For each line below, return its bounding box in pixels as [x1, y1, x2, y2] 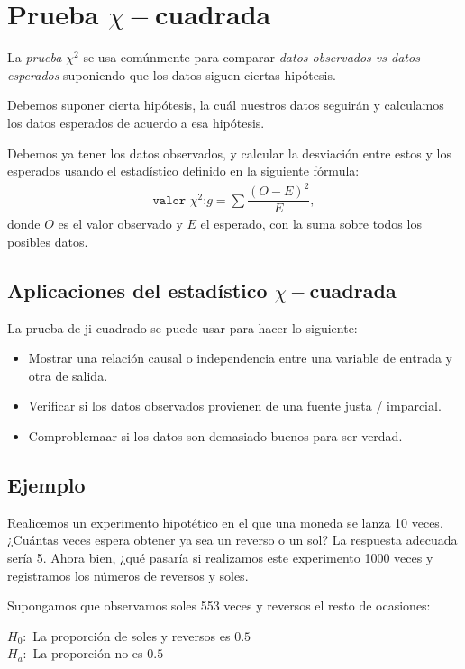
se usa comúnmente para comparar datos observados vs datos [83, 48, 420, 67]
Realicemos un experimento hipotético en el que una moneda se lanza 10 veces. [7, 512, 443, 531]
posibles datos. [7, 231, 88, 250]
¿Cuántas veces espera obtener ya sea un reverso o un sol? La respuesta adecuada [7, 530, 458, 549]
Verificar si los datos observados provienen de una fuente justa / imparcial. [28, 396, 442, 415]
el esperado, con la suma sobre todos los [200, 214, 422, 233]
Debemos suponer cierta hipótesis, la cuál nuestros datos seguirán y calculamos [7, 95, 444, 114]
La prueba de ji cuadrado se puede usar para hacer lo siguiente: [7, 318, 358, 337]
